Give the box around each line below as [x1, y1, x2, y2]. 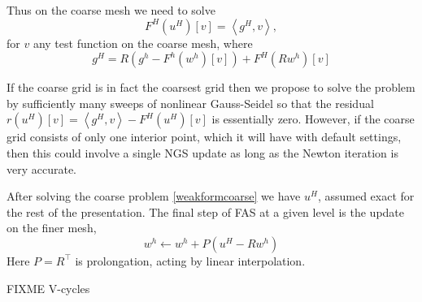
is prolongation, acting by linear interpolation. [75, 252, 306, 269]
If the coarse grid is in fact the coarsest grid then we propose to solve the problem [7, 79, 415, 96]
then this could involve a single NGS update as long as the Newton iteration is [7, 144, 398, 161]
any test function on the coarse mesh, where [33, 34, 253, 51]
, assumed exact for [317, 188, 415, 205]
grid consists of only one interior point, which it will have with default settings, [7, 128, 402, 145]
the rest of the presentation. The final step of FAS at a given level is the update [7, 203, 405, 220]
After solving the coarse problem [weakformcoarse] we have [7, 188, 301, 205]
